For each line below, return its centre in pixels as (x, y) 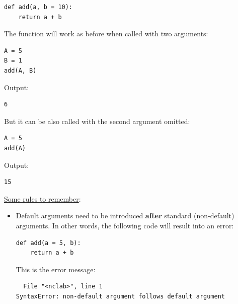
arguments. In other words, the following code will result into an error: (125, 225)
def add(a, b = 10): (38, 7)
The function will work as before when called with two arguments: (106, 34)
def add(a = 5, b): (48, 243)
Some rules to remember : (43, 198)
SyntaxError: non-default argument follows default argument (121, 296)
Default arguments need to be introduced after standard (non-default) (125, 216)
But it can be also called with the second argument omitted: (97, 121)
